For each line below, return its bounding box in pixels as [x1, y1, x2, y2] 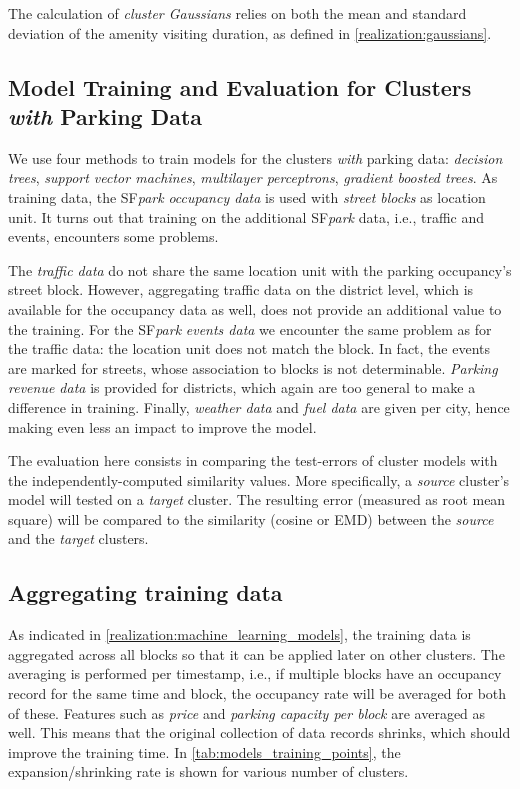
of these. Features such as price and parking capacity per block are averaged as [8, 702, 486, 723]
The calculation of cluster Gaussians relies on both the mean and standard [8, 3, 467, 23]
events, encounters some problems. [8, 226, 219, 247]
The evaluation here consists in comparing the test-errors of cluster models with [8, 450, 498, 471]
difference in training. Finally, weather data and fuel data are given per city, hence [8, 396, 510, 417]
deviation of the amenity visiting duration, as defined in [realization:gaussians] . [8, 22, 492, 43]
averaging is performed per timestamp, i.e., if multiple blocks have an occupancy [8, 663, 502, 684]
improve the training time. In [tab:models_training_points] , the [8, 741, 401, 762]
